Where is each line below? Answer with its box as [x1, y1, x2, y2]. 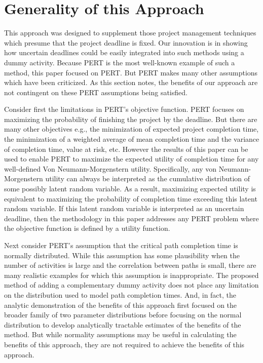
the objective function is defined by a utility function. [4, 223, 170, 233]
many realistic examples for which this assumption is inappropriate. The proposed [4, 269, 259, 280]
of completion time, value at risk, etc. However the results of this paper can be [4, 143, 248, 154]
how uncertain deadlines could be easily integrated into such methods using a [4, 47, 244, 58]
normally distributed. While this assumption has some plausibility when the [4, 250, 240, 260]
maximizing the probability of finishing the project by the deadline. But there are [4, 113, 257, 124]
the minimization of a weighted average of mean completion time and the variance [4, 134, 259, 144]
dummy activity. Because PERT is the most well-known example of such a [4, 57, 235, 67]
